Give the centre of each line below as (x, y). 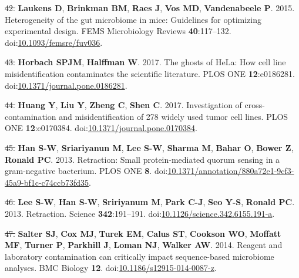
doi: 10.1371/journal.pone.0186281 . (66, 85)
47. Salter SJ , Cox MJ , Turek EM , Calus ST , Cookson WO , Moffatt (143, 233)
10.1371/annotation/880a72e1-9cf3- (231, 171)
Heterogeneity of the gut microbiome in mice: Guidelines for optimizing (133, 19)
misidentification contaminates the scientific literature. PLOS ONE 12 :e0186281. (150, 73)
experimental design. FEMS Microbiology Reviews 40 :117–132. (118, 31)
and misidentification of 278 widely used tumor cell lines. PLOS (174, 116)
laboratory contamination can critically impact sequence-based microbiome (140, 256)
